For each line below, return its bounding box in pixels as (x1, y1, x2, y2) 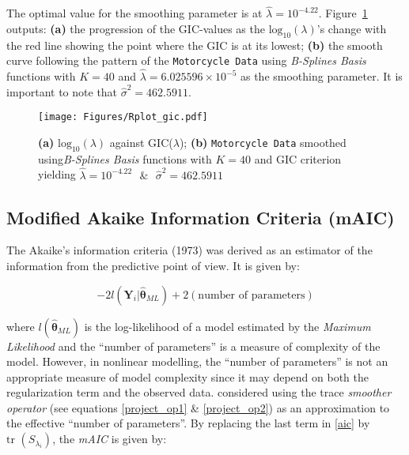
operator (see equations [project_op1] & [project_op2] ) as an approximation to (6, 399, 390, 416)
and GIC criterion (254, 150, 342, 167)
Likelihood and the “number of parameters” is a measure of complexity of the (6, 337, 381, 354)
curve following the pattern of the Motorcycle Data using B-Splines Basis (6, 52, 366, 69)
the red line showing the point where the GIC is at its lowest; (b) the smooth (6, 36, 383, 53)
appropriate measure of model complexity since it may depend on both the (6, 368, 369, 385)
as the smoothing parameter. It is (240, 68, 403, 85)
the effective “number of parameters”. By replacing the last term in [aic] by (6, 415, 370, 431)
